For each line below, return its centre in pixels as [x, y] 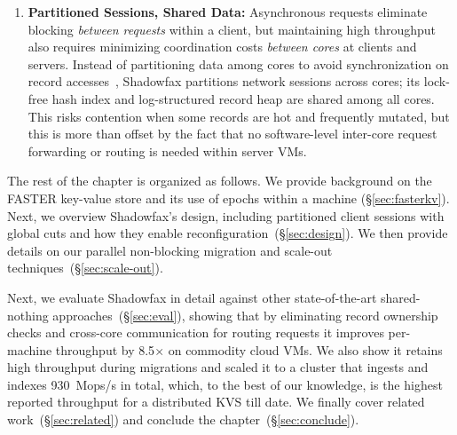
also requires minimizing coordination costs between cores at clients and [222, 47]
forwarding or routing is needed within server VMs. [167, 150]
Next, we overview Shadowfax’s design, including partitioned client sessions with [226, 215]
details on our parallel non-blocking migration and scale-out [170, 250]
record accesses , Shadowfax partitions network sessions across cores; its [224, 81]
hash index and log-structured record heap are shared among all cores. [243, 98]
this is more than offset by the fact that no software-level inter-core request [232, 134]
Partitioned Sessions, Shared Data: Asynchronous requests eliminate [228, 12]
